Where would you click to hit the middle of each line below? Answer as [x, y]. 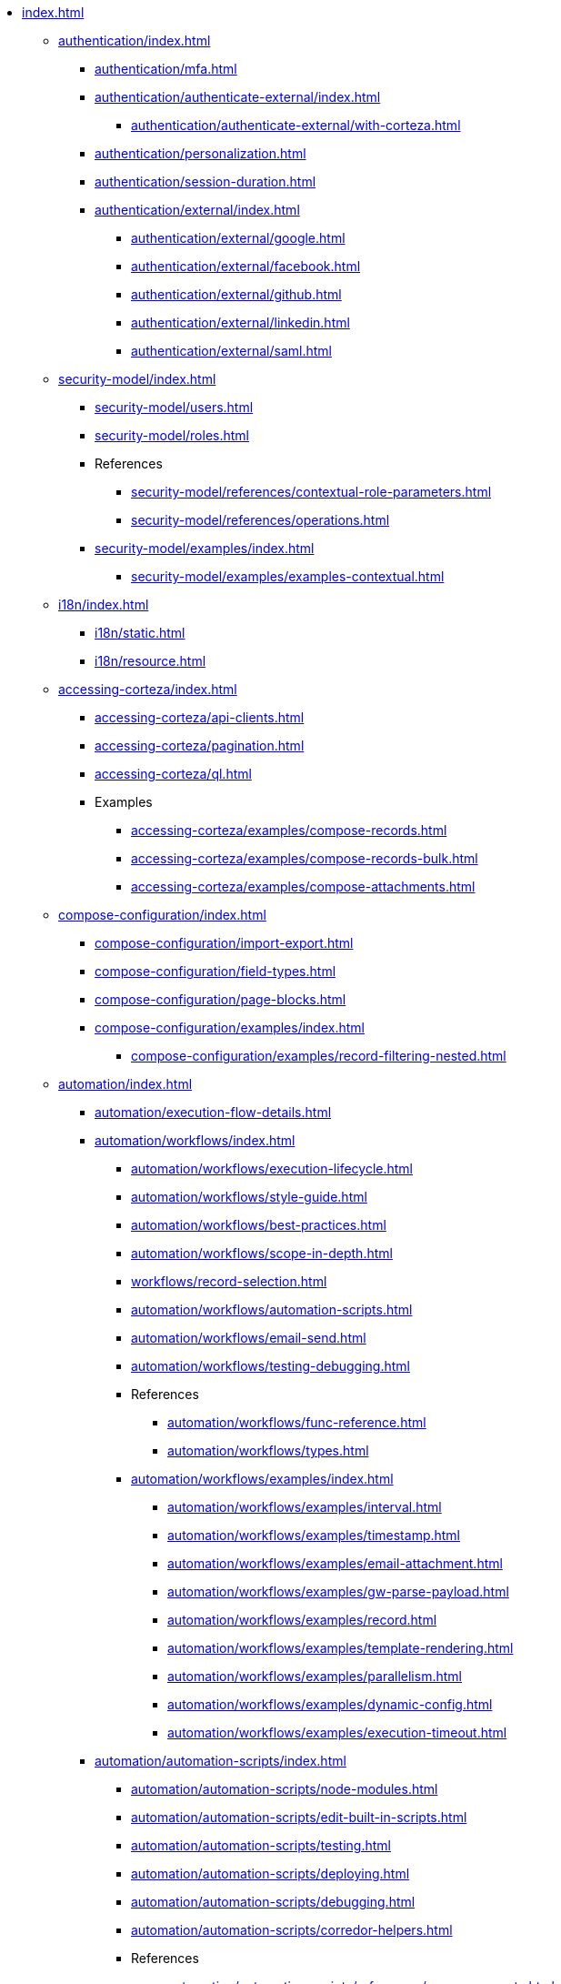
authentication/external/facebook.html [246, 266]
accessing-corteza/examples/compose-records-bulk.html [305, 858]
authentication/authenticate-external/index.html [238, 97]
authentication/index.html [135, 40]
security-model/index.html [137, 379]
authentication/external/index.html [197, 210]
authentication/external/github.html [236, 294]
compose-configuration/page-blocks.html [220, 999]
